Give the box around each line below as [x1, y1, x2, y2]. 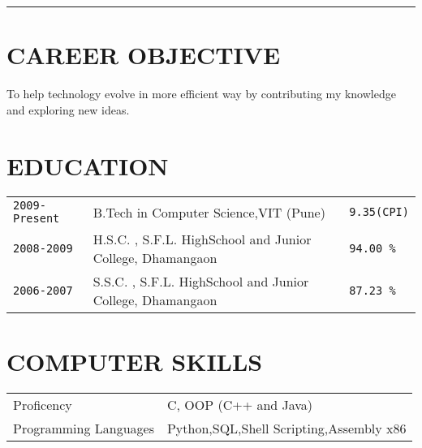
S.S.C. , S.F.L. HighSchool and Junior [93, 272, 309, 291]
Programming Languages [13, 418, 154, 437]
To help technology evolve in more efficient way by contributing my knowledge [6, 85, 396, 102]
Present [13, 212, 60, 226]
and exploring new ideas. [6, 101, 130, 118]
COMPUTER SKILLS [6, 344, 263, 377]
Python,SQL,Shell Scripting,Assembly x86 [166, 418, 407, 437]
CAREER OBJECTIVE [6, 38, 281, 71]
